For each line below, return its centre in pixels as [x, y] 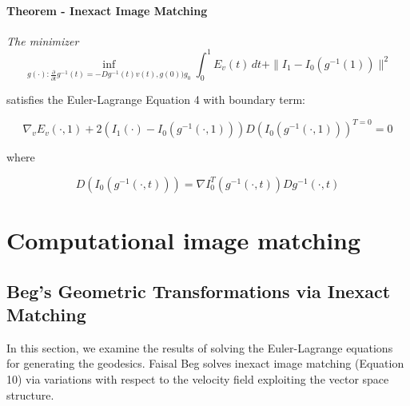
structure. [30, 394]
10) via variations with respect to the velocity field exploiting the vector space [198, 378]
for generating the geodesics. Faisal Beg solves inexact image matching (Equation [205, 363]
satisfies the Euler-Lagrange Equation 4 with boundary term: [156, 100]
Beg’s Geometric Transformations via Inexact [199, 291]
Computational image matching [184, 239]
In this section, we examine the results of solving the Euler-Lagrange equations [200, 347]
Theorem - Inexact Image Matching [107, 10]
